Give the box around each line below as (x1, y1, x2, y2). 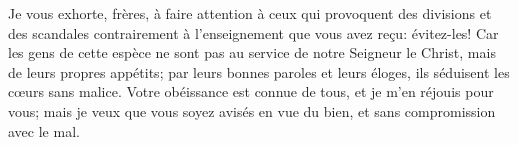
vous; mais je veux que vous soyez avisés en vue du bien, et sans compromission (8, 100, 496, 121)
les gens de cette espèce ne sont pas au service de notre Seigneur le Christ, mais (8, 42, 496, 63)
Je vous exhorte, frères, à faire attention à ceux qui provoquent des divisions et (8, 3, 492, 23)
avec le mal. (8, 120, 80, 141)
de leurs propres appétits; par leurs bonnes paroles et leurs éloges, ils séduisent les (8, 61, 510, 82)
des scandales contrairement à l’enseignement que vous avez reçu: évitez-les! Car (8, 22, 499, 43)
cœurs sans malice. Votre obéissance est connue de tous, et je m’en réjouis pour (8, 81, 494, 102)
